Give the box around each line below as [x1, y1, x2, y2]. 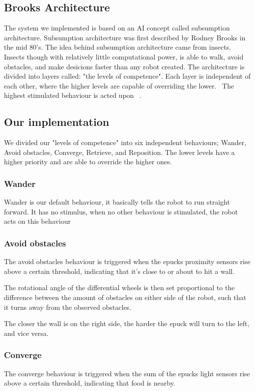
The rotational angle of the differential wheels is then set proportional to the [4, 282, 235, 293]
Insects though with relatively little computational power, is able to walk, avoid [4, 51, 244, 61]
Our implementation [4, 114, 110, 129]
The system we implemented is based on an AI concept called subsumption [4, 23, 230, 33]
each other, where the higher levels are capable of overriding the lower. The [4, 80, 234, 90]
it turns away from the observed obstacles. [4, 301, 132, 312]
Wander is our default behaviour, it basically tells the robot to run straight [4, 197, 230, 207]
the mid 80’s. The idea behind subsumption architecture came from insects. [4, 42, 231, 52]
